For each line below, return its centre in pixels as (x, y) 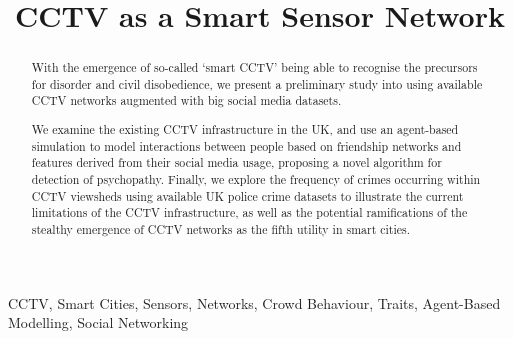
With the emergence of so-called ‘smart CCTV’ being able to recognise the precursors (254, 67)
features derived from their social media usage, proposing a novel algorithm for (236, 162)
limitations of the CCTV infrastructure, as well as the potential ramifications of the (249, 212)
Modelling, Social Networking (98, 322)
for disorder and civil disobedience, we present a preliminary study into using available (257, 83)
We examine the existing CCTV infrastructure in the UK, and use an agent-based (245, 129)
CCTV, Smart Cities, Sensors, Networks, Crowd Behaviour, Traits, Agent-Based (254, 302)
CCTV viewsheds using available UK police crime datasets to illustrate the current (247, 195)
